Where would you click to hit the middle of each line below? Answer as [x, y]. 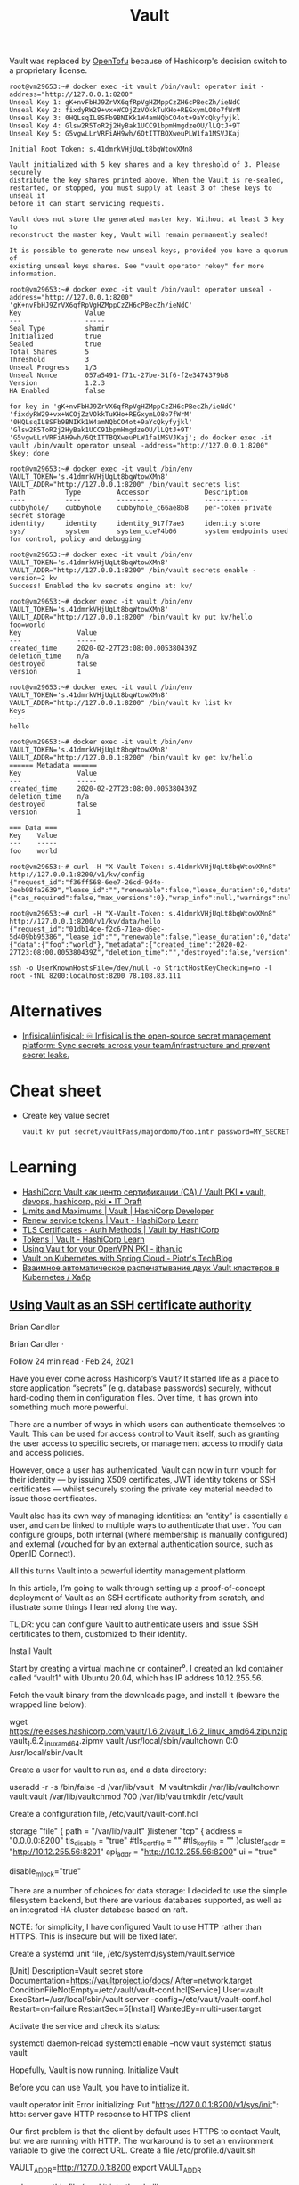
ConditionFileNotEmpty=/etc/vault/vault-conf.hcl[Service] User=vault [136, 1990]
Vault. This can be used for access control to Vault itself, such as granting [144, 1433]
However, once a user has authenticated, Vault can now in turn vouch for [143, 1470]
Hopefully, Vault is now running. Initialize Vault [94, 2070]
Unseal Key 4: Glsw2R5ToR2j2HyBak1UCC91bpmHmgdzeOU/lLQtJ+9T [125, 126]
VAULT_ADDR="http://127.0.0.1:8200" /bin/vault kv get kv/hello [131, 758]
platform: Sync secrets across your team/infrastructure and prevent [145, 1046]
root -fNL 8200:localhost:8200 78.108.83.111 [95, 976]
